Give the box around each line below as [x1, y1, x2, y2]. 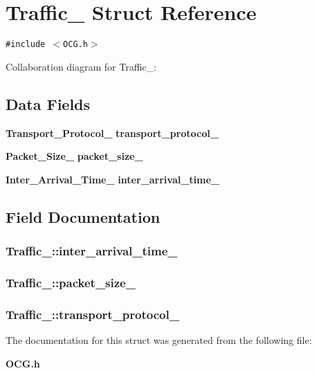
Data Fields [6, 93, 91, 114]
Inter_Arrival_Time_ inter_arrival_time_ [6, 172, 220, 186]
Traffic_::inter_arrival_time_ [6, 242, 178, 260]
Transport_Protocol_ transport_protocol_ [6, 125, 219, 140]
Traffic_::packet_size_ [6, 273, 136, 291]
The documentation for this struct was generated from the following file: [6, 333, 312, 347]
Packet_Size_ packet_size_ [6, 149, 143, 163]
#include [6, 39, 46, 50]
